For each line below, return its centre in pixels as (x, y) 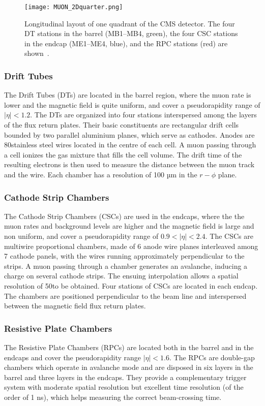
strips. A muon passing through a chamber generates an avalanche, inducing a (126, 266)
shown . (37, 53)
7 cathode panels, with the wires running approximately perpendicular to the (124, 256)
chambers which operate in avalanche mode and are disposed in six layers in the (129, 367)
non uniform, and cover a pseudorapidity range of (81, 236)
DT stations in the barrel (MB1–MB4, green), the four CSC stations (131, 33)
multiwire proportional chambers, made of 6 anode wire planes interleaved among (131, 246)
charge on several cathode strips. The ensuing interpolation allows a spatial (121, 276)
